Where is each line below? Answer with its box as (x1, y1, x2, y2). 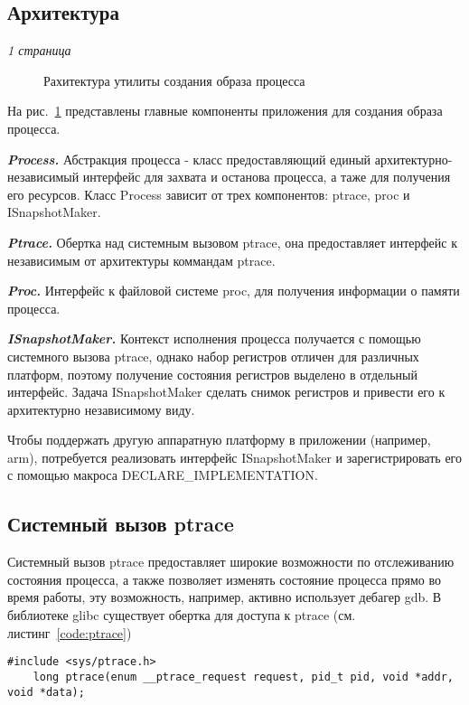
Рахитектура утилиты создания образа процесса (43, 70, 305, 89)
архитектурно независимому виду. (7, 399, 195, 418)
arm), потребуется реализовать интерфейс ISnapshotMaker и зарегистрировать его (7, 447, 462, 466)
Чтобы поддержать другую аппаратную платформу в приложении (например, (7, 430, 431, 449)
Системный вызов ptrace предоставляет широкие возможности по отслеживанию (7, 552, 455, 571)
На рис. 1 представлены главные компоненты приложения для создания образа (7, 101, 443, 120)
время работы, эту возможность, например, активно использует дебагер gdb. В (7, 587, 442, 606)
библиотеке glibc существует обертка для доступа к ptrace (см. (7, 606, 356, 625)
